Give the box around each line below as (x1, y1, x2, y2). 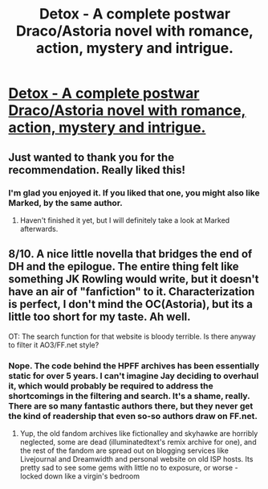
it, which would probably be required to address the (8, 380, 214, 391)
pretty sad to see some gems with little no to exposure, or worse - (19, 462, 238, 472)
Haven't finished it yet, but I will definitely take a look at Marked (19, 215, 230, 225)
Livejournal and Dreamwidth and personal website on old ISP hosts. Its (19, 454, 254, 463)
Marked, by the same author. (8, 197, 123, 208)
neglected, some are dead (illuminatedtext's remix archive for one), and (19, 437, 257, 446)
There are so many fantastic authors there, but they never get (8, 400, 254, 411)
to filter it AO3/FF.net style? (8, 339, 99, 350)
